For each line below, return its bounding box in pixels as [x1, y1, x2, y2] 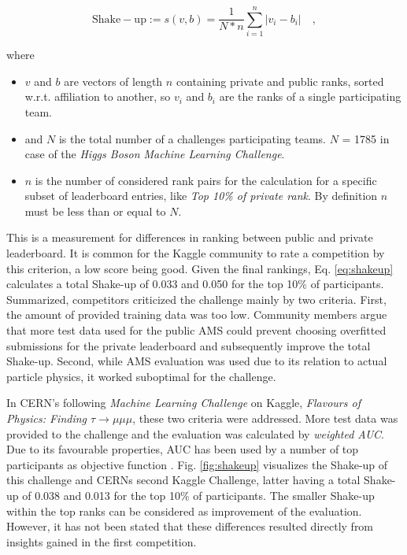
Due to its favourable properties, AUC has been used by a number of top [6, 441, 359, 457]
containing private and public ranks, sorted [176, 72, 384, 89]
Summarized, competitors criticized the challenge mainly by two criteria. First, [6, 290, 387, 307]
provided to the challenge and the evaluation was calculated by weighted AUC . [6, 425, 384, 442]
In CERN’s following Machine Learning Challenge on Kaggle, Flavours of [6, 394, 361, 411]
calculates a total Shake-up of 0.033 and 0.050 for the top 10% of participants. [6, 276, 384, 292]
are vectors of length [64, 72, 163, 89]
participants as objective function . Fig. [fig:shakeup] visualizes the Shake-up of [6, 456, 388, 472]
